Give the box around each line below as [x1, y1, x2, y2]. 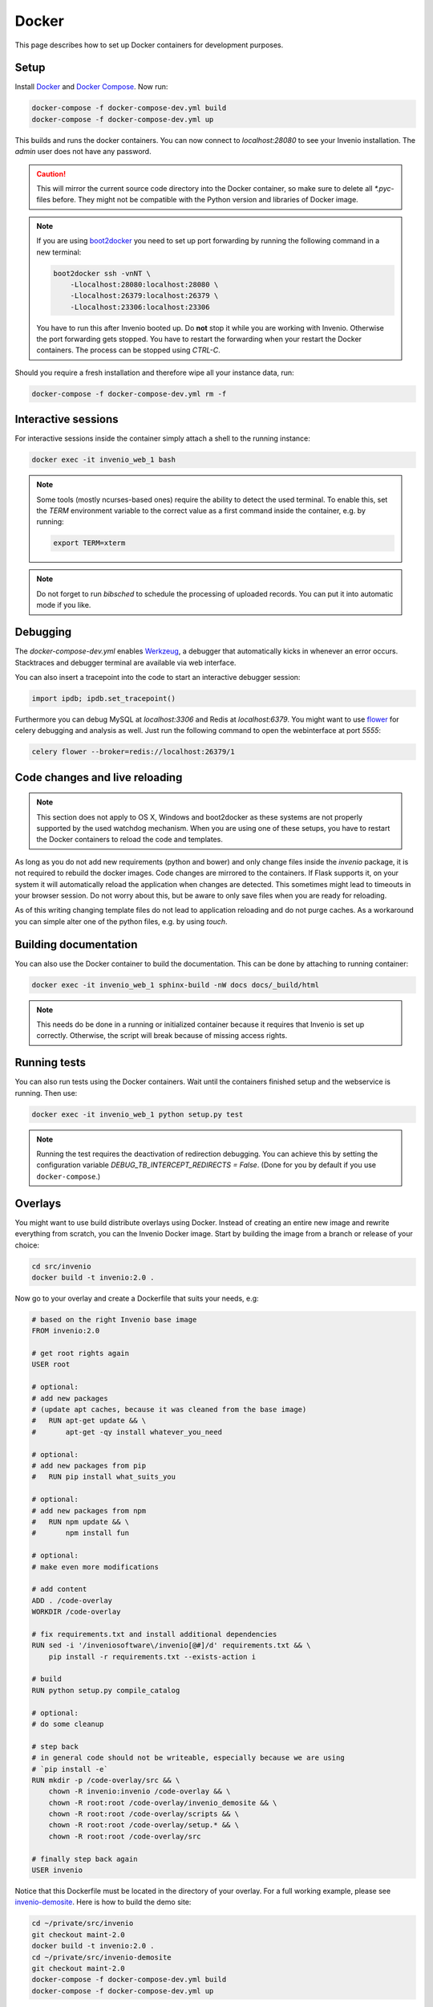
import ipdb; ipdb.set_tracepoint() [31, 694, 176, 702]
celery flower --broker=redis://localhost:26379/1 [31, 747, 236, 756]
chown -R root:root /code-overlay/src [48, 1831, 201, 1841]
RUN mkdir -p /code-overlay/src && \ [31, 1775, 180, 1785]
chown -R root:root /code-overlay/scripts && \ [48, 1810, 240, 1818]
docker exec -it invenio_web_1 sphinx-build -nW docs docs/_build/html [31, 980, 320, 989]
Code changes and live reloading [14, 771, 183, 784]
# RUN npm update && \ [31, 1517, 130, 1526]
